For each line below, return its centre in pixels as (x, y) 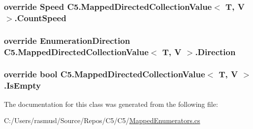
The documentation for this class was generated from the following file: (111, 104)
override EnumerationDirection (67, 40)
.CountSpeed (40, 17)
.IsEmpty (22, 85)
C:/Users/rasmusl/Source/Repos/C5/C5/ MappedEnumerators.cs (102, 120)
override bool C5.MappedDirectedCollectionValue (105, 74)
